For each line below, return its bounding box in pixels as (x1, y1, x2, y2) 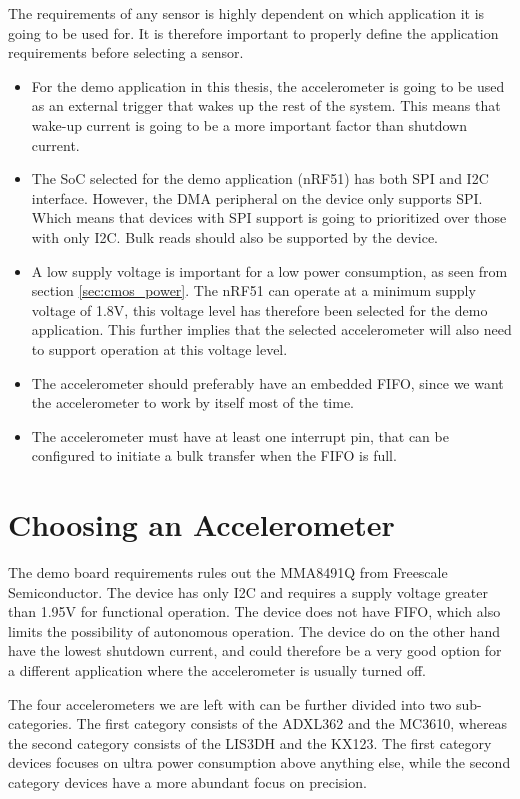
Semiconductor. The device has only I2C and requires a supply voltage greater (8, 581, 488, 602)
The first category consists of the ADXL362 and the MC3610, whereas (76, 713, 508, 734)
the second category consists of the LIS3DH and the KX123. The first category (8, 732, 492, 753)
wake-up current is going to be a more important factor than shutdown (31, 114, 467, 135)
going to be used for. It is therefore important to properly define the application (8, 22, 499, 43)
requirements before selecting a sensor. (8, 42, 244, 63)
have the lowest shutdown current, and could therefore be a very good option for (8, 640, 502, 661)
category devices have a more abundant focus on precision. (8, 771, 367, 792)
